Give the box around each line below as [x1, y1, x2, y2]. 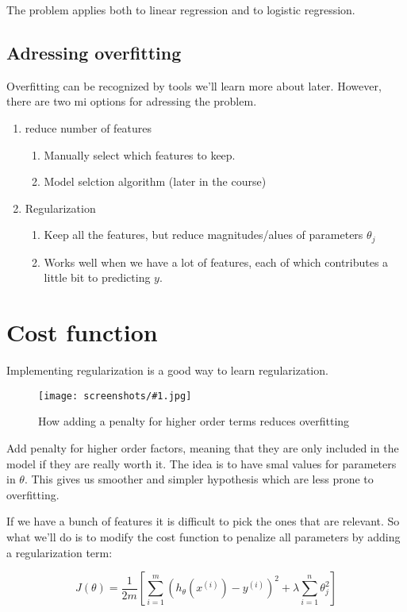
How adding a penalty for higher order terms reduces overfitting [38, 413, 350, 429]
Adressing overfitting [6, 40, 182, 64]
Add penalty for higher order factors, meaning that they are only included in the [6, 439, 399, 456]
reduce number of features [25, 119, 152, 136]
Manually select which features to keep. [44, 146, 236, 163]
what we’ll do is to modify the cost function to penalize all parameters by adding [6, 528, 401, 545]
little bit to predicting [44, 269, 151, 286]
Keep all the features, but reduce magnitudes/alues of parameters [44, 226, 363, 243]
